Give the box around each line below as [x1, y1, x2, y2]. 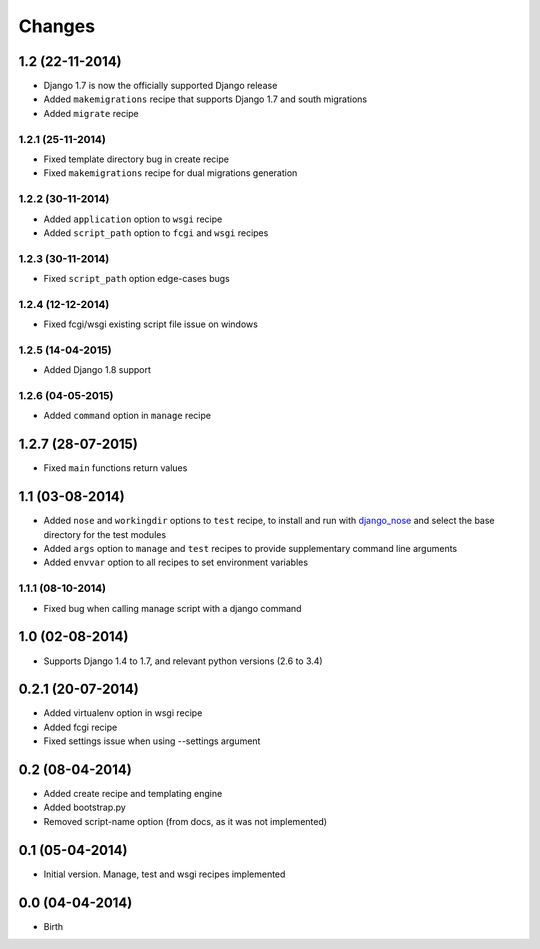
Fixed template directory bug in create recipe [43, 153, 230, 165]
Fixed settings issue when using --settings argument [43, 735, 261, 747]
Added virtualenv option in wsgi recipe [43, 707, 203, 719]
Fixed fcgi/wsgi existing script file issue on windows [43, 318, 259, 330]
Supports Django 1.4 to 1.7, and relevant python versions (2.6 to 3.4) [43, 655, 324, 667]
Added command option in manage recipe [43, 410, 212, 422]
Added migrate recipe [43, 107, 139, 119]
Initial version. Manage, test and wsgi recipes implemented [43, 868, 286, 880]
